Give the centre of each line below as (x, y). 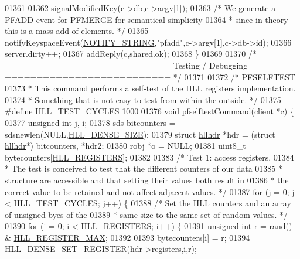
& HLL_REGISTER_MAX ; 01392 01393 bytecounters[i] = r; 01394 (127, 237)
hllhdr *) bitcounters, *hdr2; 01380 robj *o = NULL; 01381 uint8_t (125, 146)
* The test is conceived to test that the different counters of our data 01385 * (144, 168)
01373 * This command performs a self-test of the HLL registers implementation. (150, 88)
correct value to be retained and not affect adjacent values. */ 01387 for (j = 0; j (150, 191)
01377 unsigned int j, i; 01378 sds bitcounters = (90, 122)
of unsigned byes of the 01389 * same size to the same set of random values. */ (146, 214)
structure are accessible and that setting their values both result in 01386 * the (147, 180)
